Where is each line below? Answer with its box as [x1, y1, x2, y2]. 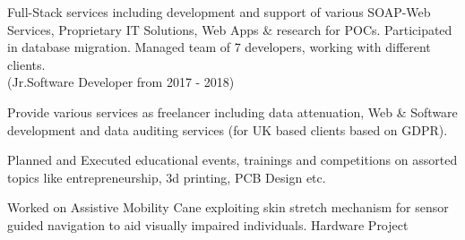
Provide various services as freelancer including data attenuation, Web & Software [7, 102, 458, 121]
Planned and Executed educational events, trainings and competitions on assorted [7, 150, 458, 169]
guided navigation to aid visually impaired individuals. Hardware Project [7, 215, 409, 234]
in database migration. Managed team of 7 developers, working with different [7, 38, 431, 56]
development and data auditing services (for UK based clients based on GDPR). [7, 120, 448, 139]
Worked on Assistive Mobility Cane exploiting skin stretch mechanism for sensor [7, 198, 449, 217]
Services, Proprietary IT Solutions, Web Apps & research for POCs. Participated [7, 20, 452, 39]
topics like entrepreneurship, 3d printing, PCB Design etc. [7, 167, 326, 186]
